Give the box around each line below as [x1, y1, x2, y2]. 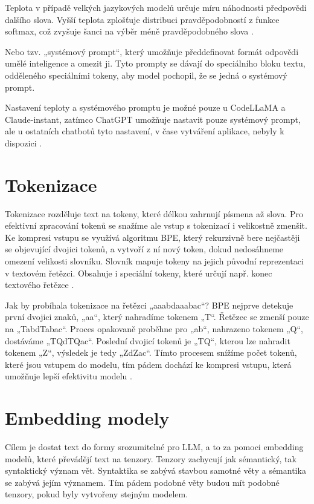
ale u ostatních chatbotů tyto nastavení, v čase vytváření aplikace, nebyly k [5, 125, 284, 137]
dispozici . [5, 136, 42, 149]
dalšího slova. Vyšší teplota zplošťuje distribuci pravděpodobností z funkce [5, 13, 280, 25]
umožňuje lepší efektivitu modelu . [5, 370, 132, 382]
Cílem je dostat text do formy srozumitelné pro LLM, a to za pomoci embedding [5, 440, 304, 453]
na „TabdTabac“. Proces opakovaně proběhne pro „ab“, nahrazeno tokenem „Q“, [5, 322, 303, 335]
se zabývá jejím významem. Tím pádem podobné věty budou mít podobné [5, 476, 280, 488]
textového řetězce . [5, 278, 74, 291]
